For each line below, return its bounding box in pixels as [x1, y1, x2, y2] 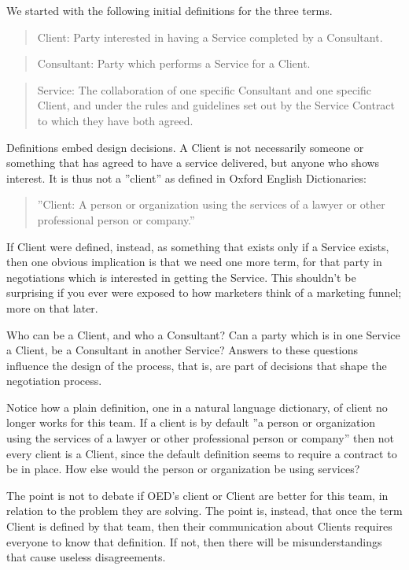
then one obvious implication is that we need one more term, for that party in [6, 254, 382, 270]
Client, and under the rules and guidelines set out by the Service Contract [37, 97, 396, 113]
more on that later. [6, 299, 98, 316]
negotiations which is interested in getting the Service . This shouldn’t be [6, 268, 356, 285]
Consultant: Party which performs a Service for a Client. [37, 55, 311, 72]
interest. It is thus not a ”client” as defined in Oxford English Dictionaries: [6, 169, 367, 186]
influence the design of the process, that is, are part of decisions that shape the [6, 357, 387, 373]
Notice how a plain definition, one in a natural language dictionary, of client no [6, 398, 388, 415]
